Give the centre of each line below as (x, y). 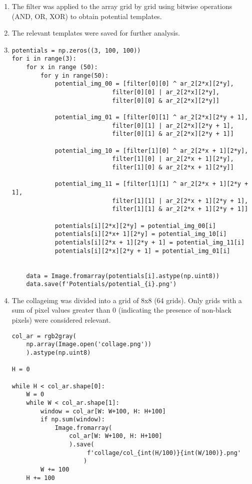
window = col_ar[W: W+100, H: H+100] (103, 411)
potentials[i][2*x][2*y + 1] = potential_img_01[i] (142, 251)
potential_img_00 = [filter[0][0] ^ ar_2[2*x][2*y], (144, 84)
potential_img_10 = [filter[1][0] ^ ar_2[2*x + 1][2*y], (151, 151)
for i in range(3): (44, 59)
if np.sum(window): (73, 420)
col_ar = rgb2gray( (44, 336)
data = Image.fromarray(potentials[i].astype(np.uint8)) (123, 276)
